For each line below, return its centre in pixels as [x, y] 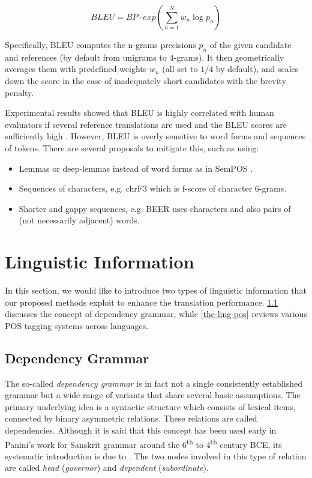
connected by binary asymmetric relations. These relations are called [131, 418]
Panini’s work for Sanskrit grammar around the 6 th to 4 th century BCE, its [143, 443]
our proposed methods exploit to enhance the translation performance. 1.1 [142, 302]
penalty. [19, 92]
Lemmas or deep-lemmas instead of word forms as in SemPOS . [136, 168]
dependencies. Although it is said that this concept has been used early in [141, 430]
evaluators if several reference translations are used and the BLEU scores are [146, 124]
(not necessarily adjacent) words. [79, 220]
